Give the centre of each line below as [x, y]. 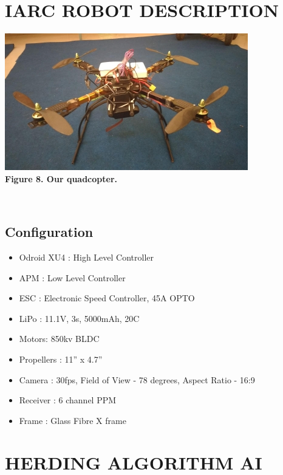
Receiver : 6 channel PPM [68, 400]
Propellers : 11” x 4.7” [61, 359]
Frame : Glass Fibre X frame [73, 420]
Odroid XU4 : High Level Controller [87, 257]
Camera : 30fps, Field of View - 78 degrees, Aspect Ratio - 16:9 [137, 379]
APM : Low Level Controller [72, 277]
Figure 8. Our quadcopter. [61, 178]
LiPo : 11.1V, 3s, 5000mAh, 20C [79, 318]
